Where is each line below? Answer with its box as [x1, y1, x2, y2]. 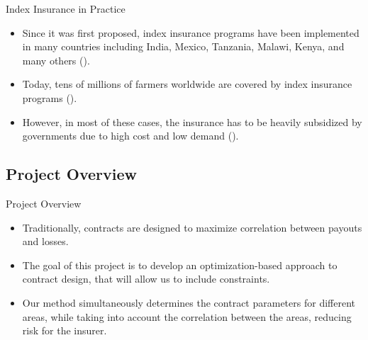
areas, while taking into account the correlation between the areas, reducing [22, 309, 352, 324]
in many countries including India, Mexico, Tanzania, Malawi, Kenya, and [22, 39, 345, 54]
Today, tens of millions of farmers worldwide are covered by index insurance [22, 76, 352, 91]
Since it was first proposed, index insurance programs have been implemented [22, 25, 359, 40]
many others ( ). [22, 52, 90, 67]
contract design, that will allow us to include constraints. [22, 271, 270, 286]
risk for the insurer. [22, 323, 107, 338]
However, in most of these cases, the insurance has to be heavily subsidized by [22, 114, 362, 129]
